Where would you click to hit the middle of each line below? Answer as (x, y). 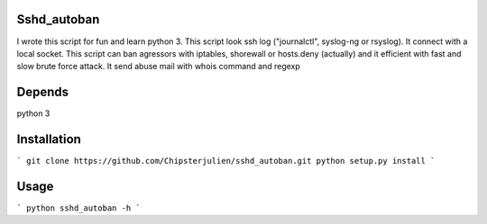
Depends (43, 92)
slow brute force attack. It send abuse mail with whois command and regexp (159, 67)
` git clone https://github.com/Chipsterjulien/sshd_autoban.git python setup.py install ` (226, 161)
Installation (49, 139)
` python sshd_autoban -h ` (79, 208)
